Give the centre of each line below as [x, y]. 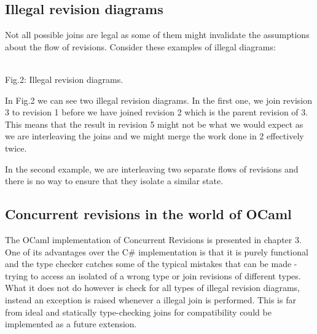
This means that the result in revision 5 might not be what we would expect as [154, 124]
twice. [16, 148]
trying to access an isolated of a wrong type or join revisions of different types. [153, 275]
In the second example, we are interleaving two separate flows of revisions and [152, 169]
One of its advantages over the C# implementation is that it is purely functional [157, 251]
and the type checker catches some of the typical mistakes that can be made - [151, 264]
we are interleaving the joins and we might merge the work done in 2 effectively [155, 136]
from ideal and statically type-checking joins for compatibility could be [138, 312]
